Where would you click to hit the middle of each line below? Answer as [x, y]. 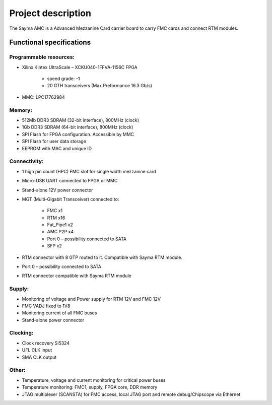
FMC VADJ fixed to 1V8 [46, 306]
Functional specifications [50, 43]
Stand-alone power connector [53, 320]
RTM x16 [56, 218]
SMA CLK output [39, 357]
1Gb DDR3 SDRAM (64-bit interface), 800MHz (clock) [78, 127]
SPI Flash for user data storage [54, 142]
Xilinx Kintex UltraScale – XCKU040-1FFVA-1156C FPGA [80, 67]
